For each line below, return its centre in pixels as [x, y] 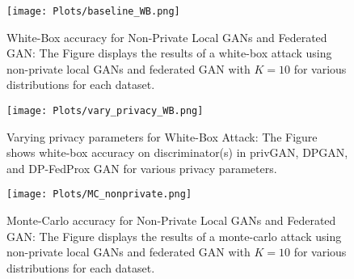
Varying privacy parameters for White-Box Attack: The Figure [162, 136]
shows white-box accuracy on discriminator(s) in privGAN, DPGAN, [177, 152]
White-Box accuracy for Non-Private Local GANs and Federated [167, 37]
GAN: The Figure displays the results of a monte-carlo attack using [174, 236]
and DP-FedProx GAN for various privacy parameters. [142, 168]
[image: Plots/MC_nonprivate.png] [99, 194]
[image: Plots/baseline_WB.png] [93, 11]
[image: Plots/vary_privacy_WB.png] [105, 111]
